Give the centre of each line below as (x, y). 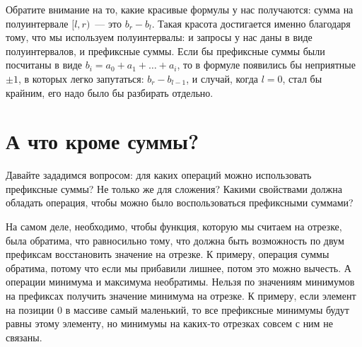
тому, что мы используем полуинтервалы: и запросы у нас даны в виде (159, 37)
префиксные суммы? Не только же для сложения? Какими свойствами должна (174, 188)
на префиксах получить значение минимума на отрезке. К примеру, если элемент (181, 296)
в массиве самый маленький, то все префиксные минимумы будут (207, 309)
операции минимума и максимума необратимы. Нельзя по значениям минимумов (180, 282)
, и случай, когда (222, 78)
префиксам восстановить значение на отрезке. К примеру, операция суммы (168, 254)
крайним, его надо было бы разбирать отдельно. (110, 92)
